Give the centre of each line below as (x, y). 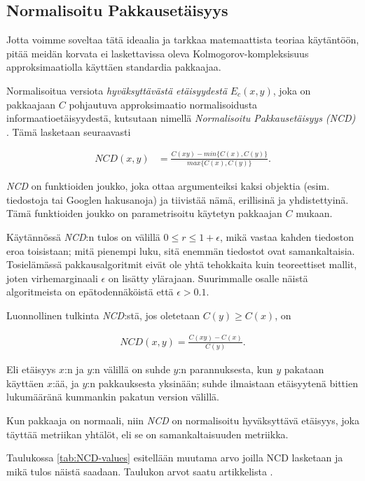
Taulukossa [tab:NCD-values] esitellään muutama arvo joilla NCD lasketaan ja (175, 458)
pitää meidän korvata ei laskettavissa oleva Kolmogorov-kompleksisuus (158, 53)
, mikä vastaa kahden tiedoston (287, 236)
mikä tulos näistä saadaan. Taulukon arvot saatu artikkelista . (140, 471)
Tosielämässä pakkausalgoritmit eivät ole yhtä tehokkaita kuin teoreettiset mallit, (182, 264)
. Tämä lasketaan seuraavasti (69, 131)
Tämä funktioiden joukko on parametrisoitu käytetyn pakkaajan (144, 213)
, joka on (292, 90)
